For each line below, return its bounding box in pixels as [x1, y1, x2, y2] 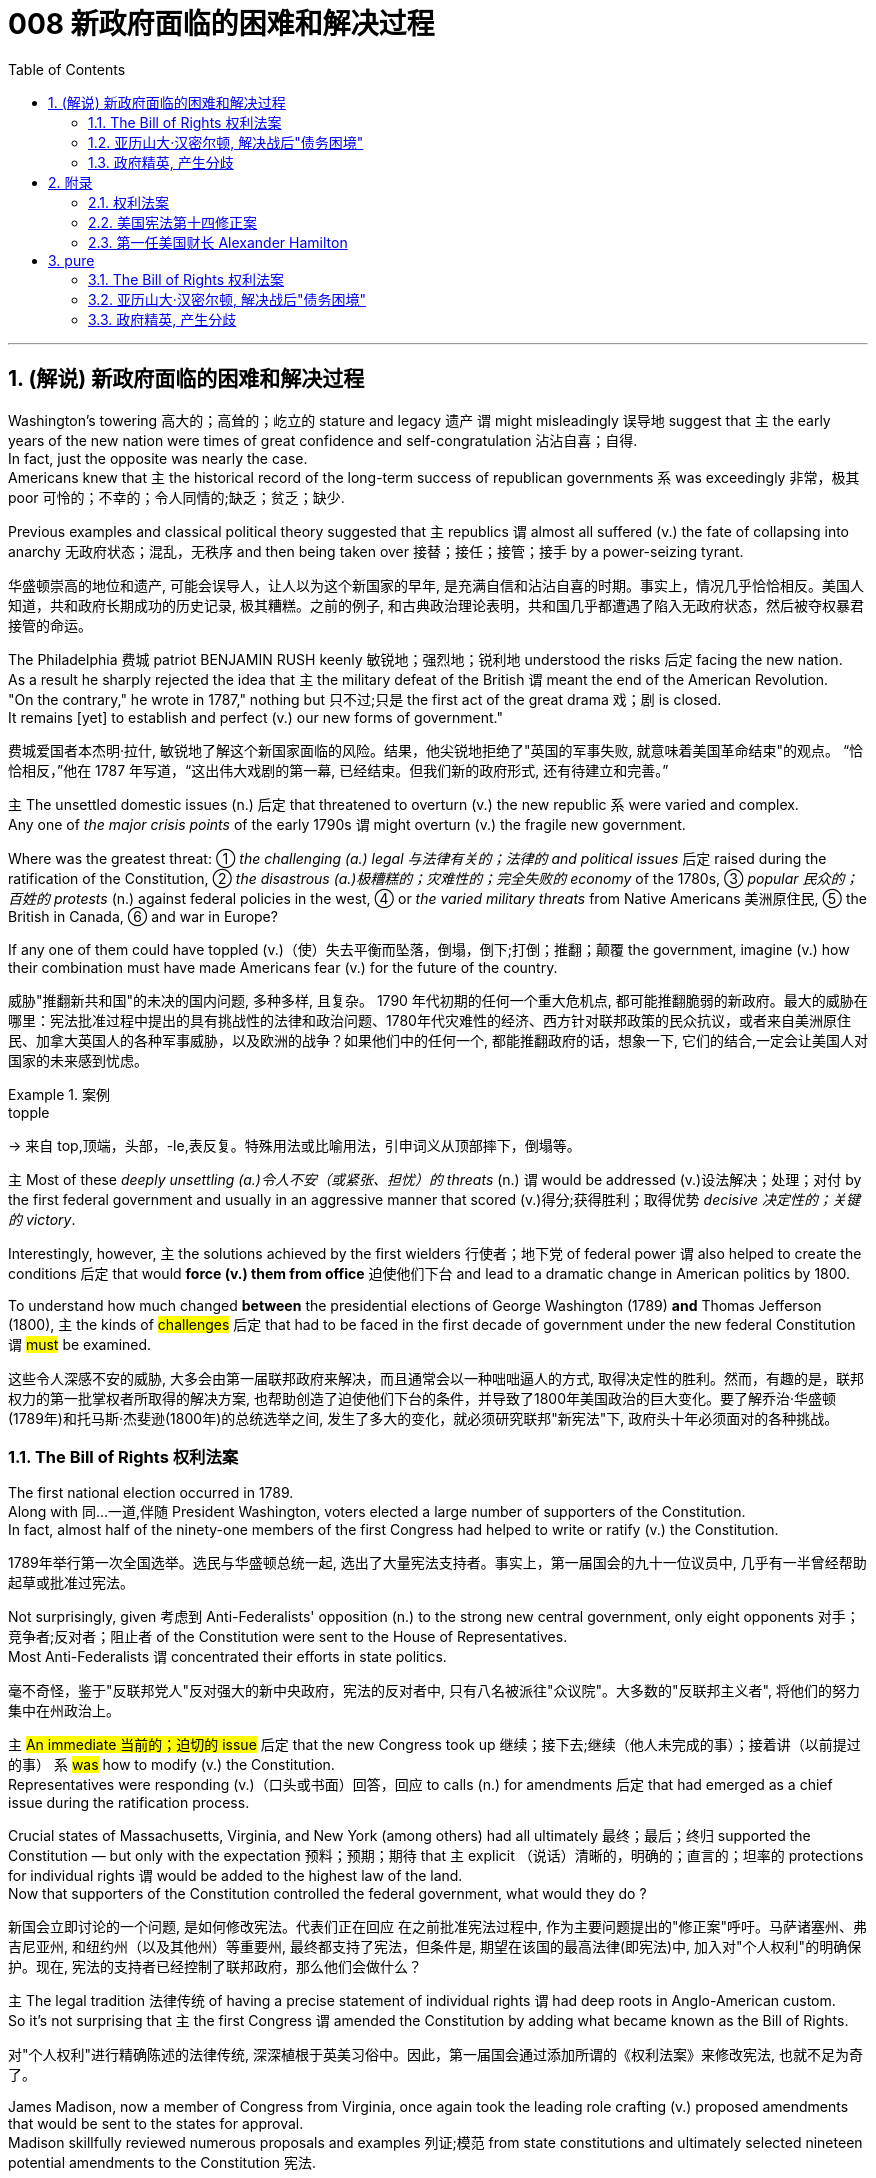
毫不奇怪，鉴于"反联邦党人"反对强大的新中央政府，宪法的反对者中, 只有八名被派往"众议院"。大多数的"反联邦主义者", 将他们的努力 [8, 1682, 860, 1700]
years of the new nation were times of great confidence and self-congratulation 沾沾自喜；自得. [8, 431, 638, 449]
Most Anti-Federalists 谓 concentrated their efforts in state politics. [8, 1648, 447, 1666]
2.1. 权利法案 [88, 193, 170, 211]
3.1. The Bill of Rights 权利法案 [88, 270, 285, 288]
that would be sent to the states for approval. [8, 2115, 304, 2133]
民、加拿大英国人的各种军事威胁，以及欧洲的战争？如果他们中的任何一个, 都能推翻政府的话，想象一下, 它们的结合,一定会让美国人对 [8, 1031, 868, 1049]
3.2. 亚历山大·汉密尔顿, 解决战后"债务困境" [88, 290, 366, 308]
